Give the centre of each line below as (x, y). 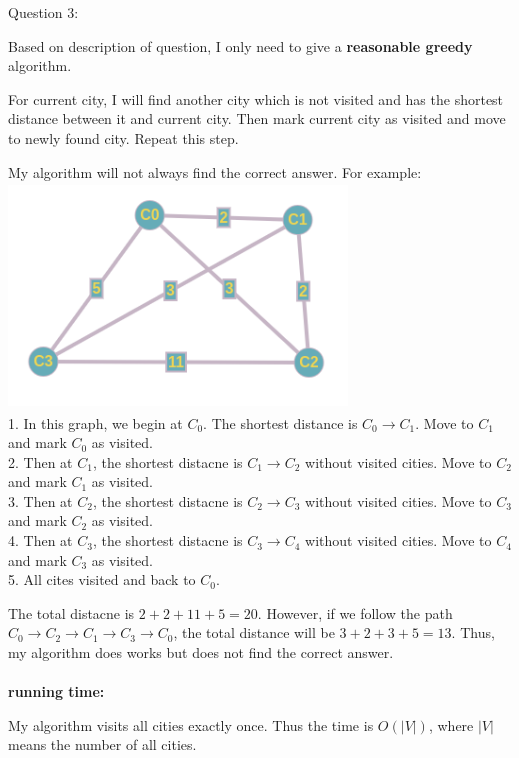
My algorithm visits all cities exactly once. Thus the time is (191, 724)
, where (451, 724)
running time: (56, 691)
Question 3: (43, 12)
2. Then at (40, 461)
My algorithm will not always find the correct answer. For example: (215, 171)
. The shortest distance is (280, 422)
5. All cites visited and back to (102, 579)
